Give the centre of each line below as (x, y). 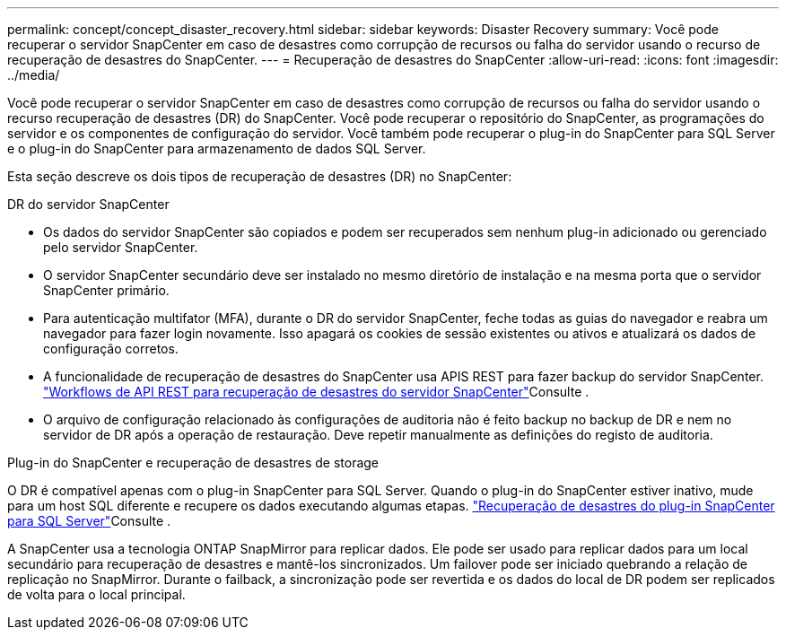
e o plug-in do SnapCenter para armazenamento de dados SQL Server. (217, 148)
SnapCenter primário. (106, 290)
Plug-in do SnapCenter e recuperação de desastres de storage (193, 462)
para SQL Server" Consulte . (89, 521)
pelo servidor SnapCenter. (121, 247)
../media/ (34, 75)
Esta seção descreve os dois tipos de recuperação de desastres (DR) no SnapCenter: (260, 176)
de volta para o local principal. (96, 594)
